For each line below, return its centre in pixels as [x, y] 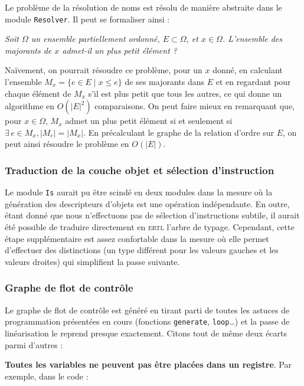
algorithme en [30, 106]
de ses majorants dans [165, 82]
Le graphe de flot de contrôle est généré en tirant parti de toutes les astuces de [147, 310]
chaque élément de [38, 93]
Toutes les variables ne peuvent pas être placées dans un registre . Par [148, 364]
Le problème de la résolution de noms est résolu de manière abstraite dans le [143, 7]
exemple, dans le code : [47, 376]
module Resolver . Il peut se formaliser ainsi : [87, 19]
